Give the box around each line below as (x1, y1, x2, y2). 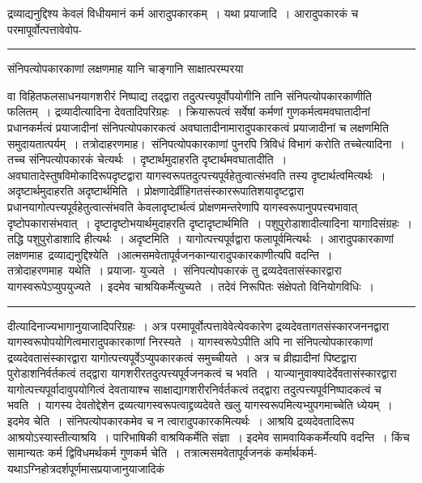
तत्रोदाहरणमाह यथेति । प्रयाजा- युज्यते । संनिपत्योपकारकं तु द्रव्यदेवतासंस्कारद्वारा (7, 262, 342, 279)
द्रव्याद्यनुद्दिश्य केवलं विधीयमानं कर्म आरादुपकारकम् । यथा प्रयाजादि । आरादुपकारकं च (7, 5, 359, 21)
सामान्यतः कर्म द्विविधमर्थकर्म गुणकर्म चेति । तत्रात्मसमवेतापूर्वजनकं (7, 444, 271, 461)
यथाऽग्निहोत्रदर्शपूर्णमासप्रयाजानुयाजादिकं (7, 459, 165, 477)
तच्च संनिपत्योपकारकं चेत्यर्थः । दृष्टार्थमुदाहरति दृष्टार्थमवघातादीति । (7, 151, 288, 168)
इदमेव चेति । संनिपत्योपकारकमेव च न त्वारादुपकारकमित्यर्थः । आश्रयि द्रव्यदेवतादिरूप (7, 412, 355, 430)
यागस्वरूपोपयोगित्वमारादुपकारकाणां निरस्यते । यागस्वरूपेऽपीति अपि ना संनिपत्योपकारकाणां (7, 333, 373, 350)
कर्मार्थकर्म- (275, 444, 318, 461)
